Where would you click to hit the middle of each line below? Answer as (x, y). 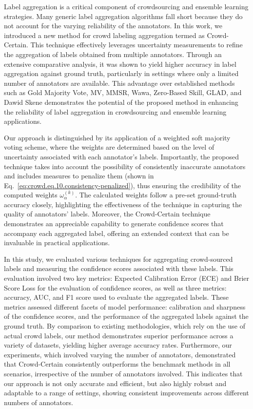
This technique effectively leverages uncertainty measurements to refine (136, 45)
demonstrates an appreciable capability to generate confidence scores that (114, 224)
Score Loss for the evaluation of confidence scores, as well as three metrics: (115, 287)
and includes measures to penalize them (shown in (79, 176)
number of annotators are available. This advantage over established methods (119, 83)
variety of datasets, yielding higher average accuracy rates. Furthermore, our (118, 345)
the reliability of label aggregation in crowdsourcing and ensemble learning (115, 111)
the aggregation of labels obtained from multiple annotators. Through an (113, 54)
